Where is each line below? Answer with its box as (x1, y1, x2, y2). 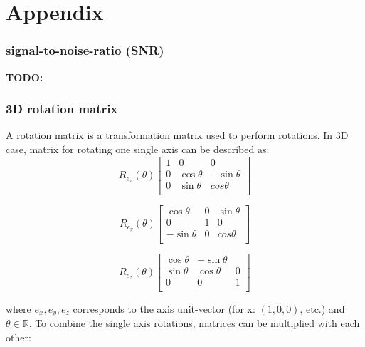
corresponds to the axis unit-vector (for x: (73, 301, 255, 316)
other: (6, 330, 31, 345)
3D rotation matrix (6, 100, 118, 118)
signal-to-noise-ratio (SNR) (6, 41, 164, 59)
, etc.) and (300, 301, 345, 316)
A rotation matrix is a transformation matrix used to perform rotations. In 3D (6, 128, 349, 143)
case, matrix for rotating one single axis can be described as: (6, 142, 270, 156)
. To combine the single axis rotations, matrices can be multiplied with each (28, 316, 360, 331)
